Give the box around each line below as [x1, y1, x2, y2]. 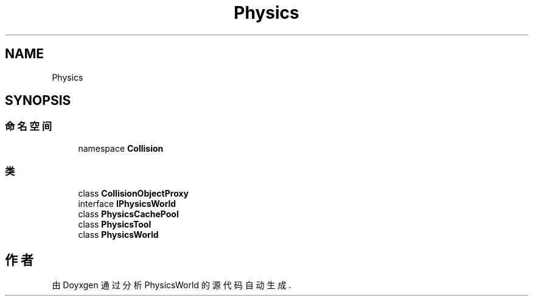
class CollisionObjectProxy [78, 188, 189, 198]
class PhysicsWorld [78, 229, 159, 240]
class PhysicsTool [78, 218, 152, 229]
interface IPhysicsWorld [78, 198, 176, 209]
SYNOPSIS [5, 93, 71, 109]
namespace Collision [78, 143, 164, 154]
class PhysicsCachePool [78, 208, 179, 219]
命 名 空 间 [5, 120, 52, 133]
